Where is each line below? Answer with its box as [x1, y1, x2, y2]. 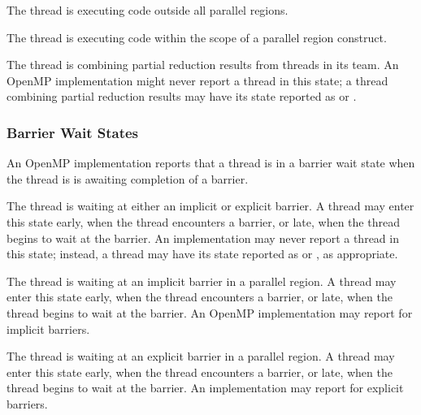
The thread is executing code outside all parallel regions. [7, 2, 289, 18]
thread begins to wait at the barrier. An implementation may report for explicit [7, 379, 404, 396]
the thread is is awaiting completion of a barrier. [7, 170, 249, 187]
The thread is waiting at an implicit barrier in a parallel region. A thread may [7, 272, 397, 289]
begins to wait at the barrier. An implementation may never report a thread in [7, 229, 399, 246]
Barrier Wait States [7, 122, 138, 142]
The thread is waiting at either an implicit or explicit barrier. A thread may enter [7, 197, 414, 214]
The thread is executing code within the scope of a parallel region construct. [7, 28, 387, 45]
